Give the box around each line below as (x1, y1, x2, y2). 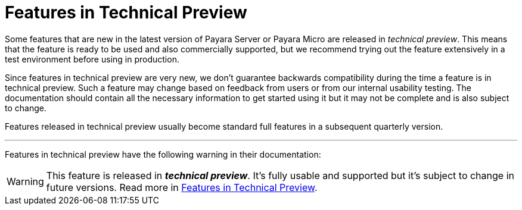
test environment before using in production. (5, 54, 179, 64)
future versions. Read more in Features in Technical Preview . (46, 181, 318, 193)
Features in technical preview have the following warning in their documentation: (5, 149, 321, 159)
